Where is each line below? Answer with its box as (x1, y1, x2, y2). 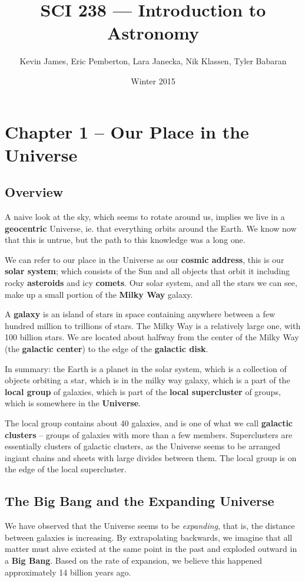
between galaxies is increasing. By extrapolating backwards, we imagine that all (5, 531, 293, 543)
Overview (5, 183, 64, 201)
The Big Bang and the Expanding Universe (5, 492, 274, 510)
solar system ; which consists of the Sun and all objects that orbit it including (5, 265, 290, 277)
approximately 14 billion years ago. (5, 565, 131, 578)
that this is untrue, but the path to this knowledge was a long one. (5, 234, 246, 246)
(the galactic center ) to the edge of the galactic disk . (5, 343, 208, 355)
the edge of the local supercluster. (5, 463, 127, 475)
